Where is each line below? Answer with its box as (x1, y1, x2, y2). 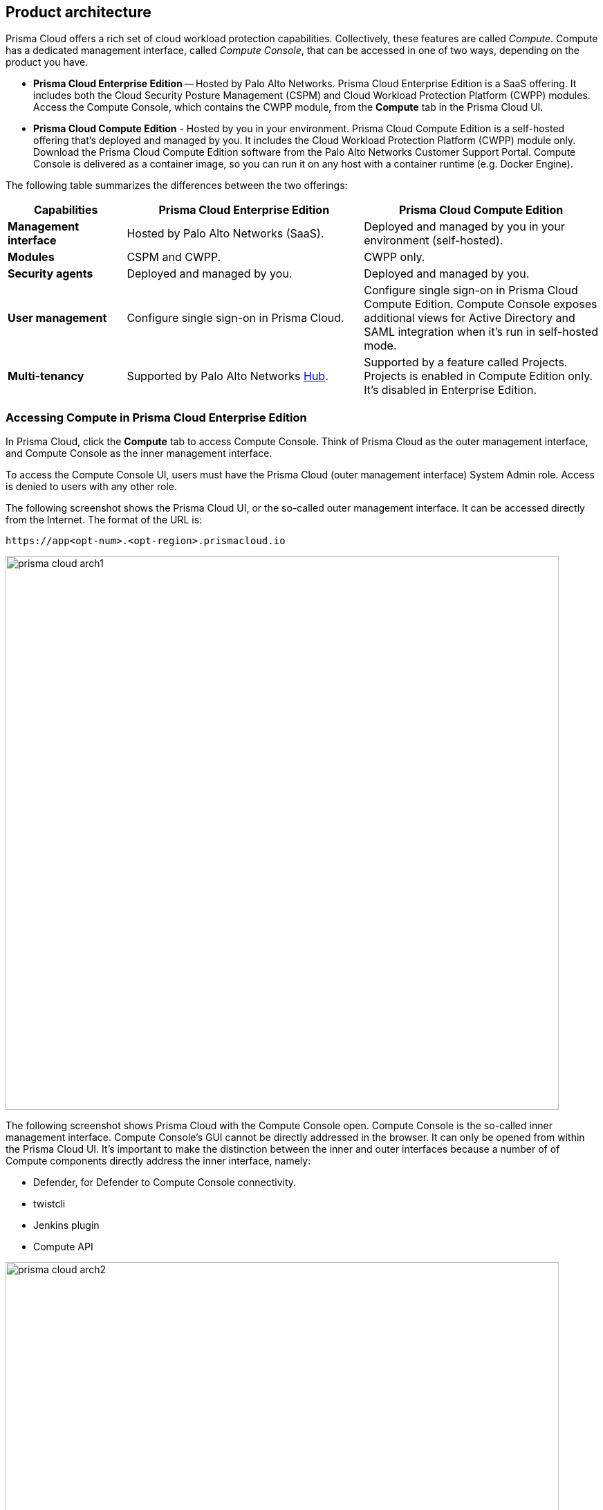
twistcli (33, 1198, 66, 1210)
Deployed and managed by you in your (364, 219, 565, 234)
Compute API (33, 1241, 93, 1253)
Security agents (8, 267, 93, 281)
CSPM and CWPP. (127, 250, 221, 264)
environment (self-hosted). (364, 233, 503, 248)
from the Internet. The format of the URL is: (6, 514, 203, 526)
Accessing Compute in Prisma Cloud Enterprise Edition (6, 410, 307, 424)
